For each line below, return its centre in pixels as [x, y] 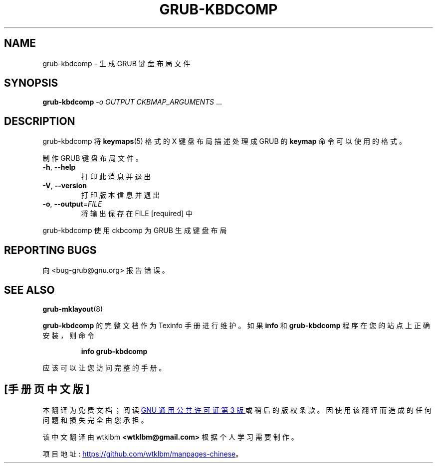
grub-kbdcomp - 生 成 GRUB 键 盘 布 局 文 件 [116, 63]
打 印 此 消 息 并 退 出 [116, 177]
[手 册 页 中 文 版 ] [47, 389]
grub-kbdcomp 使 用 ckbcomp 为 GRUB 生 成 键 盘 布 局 [135, 231]
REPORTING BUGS [50, 250]
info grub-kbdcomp [114, 351]
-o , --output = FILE [72, 204]
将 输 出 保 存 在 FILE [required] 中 [137, 214]
